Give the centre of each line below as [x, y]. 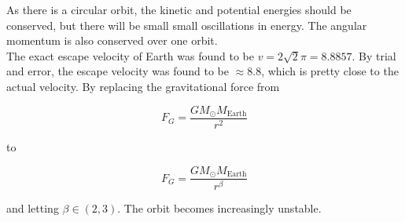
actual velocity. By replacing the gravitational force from [143, 86]
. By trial [374, 55]
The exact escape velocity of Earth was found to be [130, 55]
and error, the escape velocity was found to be [118, 71]
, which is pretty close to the [330, 71]
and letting [33, 208]
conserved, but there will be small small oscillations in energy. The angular [187, 25]
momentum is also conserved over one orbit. [112, 40]
